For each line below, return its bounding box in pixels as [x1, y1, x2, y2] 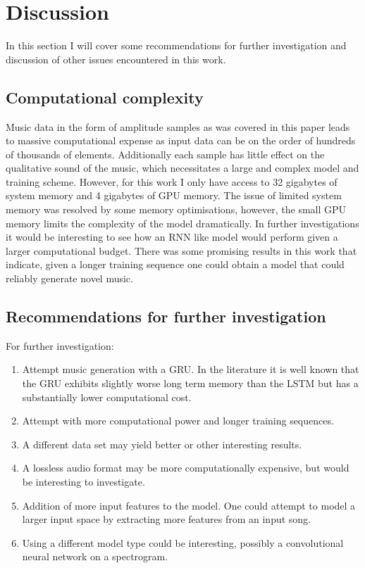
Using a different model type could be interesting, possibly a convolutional [22, 535, 344, 550]
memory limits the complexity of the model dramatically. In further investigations [6, 215, 359, 230]
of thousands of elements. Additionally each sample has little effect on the [6, 146, 325, 161]
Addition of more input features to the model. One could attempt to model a [22, 498, 356, 512]
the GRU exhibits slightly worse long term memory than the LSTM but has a [22, 376, 359, 391]
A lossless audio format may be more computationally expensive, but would [22, 460, 349, 475]
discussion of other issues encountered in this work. [6, 51, 226, 66]
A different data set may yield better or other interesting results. [22, 436, 302, 451]
